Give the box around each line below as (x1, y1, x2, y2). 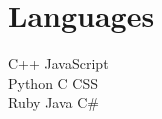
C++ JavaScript (8, 53, 109, 74)
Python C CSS (8, 72, 99, 93)
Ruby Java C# (8, 92, 99, 113)
